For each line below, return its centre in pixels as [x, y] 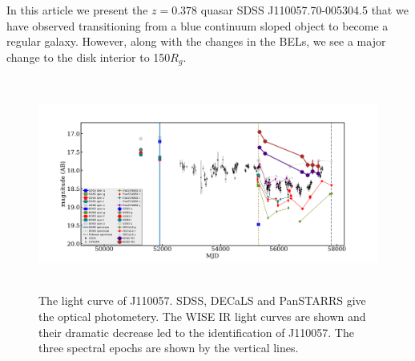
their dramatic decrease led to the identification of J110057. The [196, 332]
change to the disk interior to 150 [89, 57]
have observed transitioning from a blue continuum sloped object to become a [197, 25]
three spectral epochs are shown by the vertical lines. [169, 348]
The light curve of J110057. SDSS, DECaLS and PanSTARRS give [202, 300]
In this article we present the [77, 10]
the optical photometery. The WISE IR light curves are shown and [202, 316]
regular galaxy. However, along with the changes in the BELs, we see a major [196, 41]
